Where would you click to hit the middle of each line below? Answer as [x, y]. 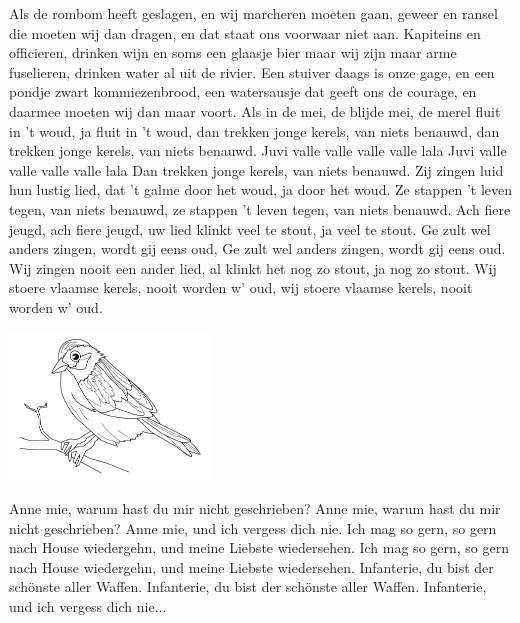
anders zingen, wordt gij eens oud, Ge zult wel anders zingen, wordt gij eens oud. [257, 248]
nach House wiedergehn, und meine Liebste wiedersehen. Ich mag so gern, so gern [259, 547]
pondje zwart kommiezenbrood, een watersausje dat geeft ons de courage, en [243, 91]
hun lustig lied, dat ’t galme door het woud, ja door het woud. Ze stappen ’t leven [261, 189]
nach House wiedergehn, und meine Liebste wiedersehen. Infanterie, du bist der [251, 566]
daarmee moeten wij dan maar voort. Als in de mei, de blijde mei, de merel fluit [255, 110]
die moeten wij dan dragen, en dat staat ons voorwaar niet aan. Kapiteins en [245, 32]
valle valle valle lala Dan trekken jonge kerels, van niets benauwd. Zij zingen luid [256, 169]
